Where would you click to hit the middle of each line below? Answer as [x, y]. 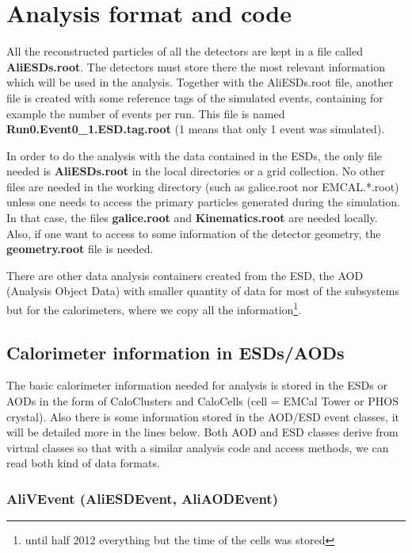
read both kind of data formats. [83, 463]
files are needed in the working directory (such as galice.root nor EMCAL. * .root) [203, 186]
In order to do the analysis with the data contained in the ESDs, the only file [194, 155]
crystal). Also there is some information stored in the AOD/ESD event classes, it [203, 416]
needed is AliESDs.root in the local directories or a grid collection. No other [196, 171]
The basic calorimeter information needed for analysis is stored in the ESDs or [197, 385]
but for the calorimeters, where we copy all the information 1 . [154, 308]
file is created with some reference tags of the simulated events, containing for [195, 97]
